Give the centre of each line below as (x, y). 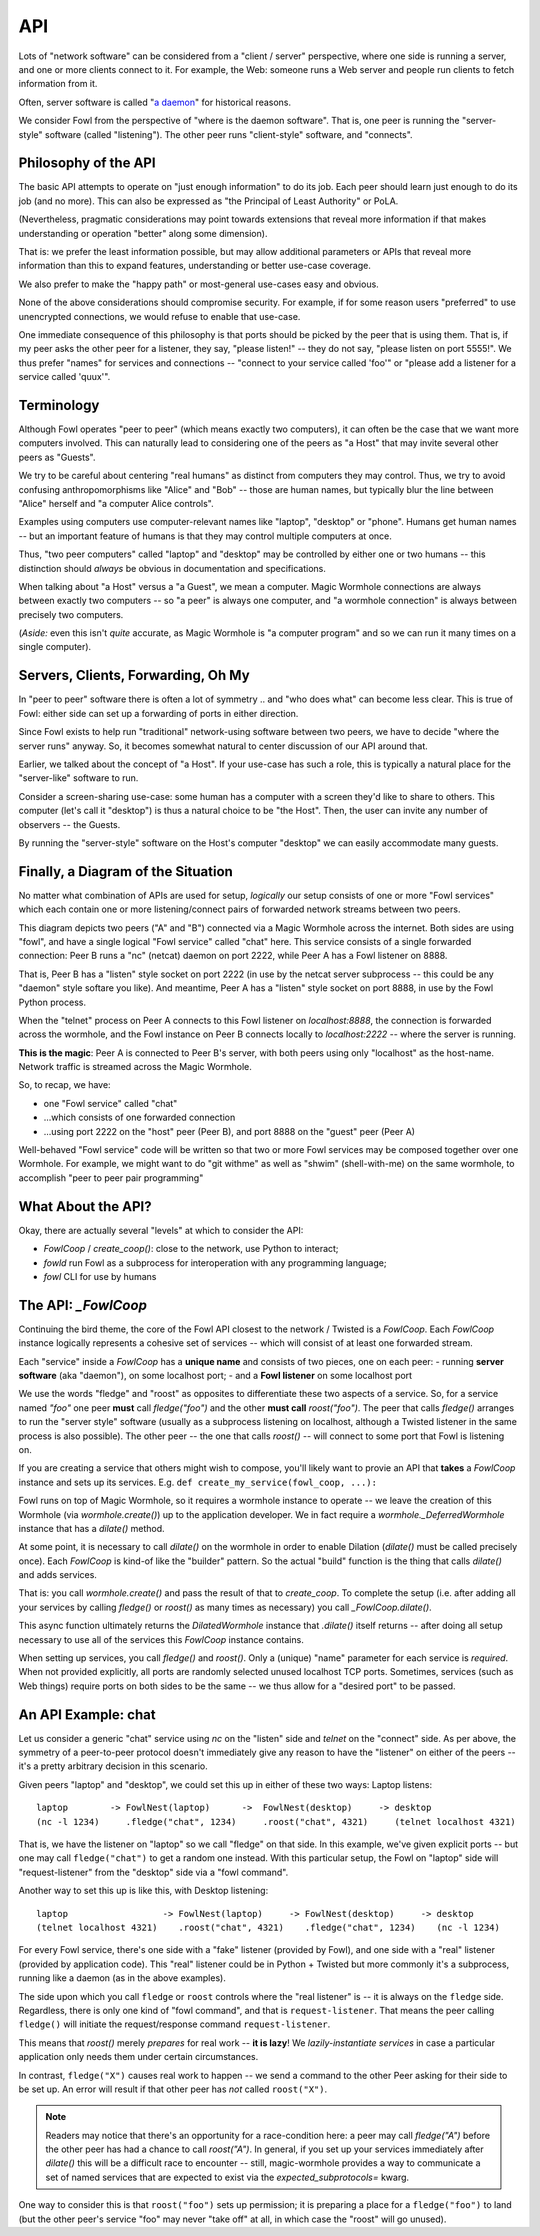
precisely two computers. (71, 614)
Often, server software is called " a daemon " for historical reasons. (155, 102)
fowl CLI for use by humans (100, 1276)
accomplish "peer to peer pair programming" (111, 1177)
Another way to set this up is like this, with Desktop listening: (143, 1891)
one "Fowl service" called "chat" (110, 1103)
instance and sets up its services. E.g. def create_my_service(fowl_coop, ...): (197, 1482)
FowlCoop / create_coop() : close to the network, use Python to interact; (191, 1249)
